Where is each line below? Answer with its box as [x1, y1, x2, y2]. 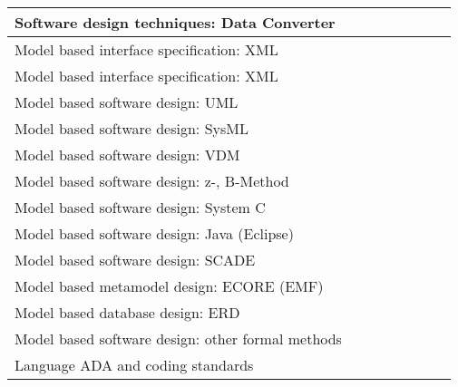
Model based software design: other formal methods [15, 328, 342, 349]
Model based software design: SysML [15, 118, 248, 139]
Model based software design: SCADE [15, 249, 256, 270]
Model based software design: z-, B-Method [15, 170, 289, 191]
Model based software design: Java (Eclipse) [15, 223, 294, 244]
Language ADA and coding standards [15, 354, 254, 375]
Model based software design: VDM [15, 144, 240, 165]
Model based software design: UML [15, 92, 239, 112]
